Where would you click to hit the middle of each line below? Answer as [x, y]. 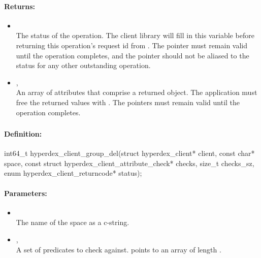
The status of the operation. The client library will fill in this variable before [135, 35]
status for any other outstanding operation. [83, 65]
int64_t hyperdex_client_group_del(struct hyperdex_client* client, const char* [129, 153]
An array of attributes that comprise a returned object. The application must [137, 92]
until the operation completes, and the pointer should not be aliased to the [133, 55]
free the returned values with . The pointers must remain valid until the [128, 102]
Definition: [23, 134]
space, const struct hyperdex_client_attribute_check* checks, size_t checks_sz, [129, 163]
